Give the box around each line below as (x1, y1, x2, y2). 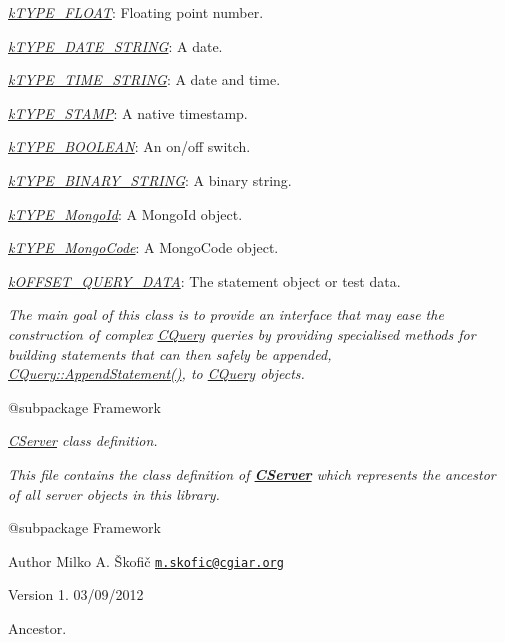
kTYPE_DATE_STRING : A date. (8, 35, 223, 56)
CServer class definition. (8, 430, 158, 451)
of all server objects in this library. (8, 483, 220, 504)
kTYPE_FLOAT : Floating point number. (8, 2, 264, 22)
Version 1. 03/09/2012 (8, 584, 144, 605)
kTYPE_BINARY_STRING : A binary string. (8, 169, 292, 190)
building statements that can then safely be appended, (8, 343, 332, 364)
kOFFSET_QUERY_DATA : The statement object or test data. (8, 270, 401, 291)
